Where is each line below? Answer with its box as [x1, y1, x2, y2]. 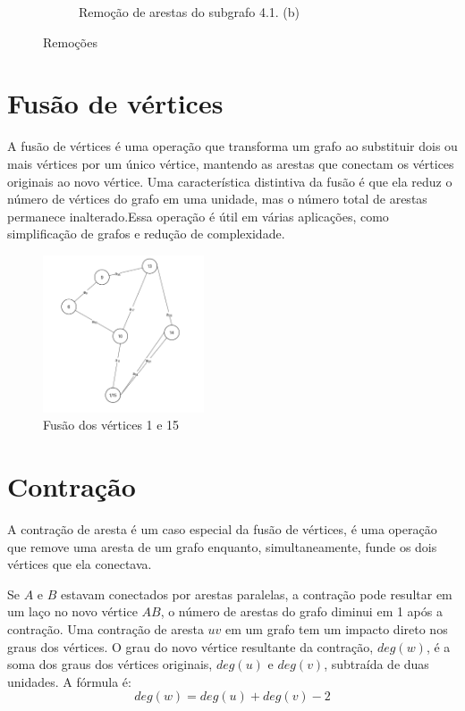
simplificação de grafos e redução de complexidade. [7, 224, 285, 243]
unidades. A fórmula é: [7, 672, 131, 690]
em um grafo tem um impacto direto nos [225, 619, 448, 638]
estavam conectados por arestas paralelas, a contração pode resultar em [61, 584, 452, 603]
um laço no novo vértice [7, 602, 138, 621]
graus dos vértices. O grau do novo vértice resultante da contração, [7, 637, 374, 656]
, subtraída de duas [324, 655, 429, 673]
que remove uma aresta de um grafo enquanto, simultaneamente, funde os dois [7, 537, 437, 556]
